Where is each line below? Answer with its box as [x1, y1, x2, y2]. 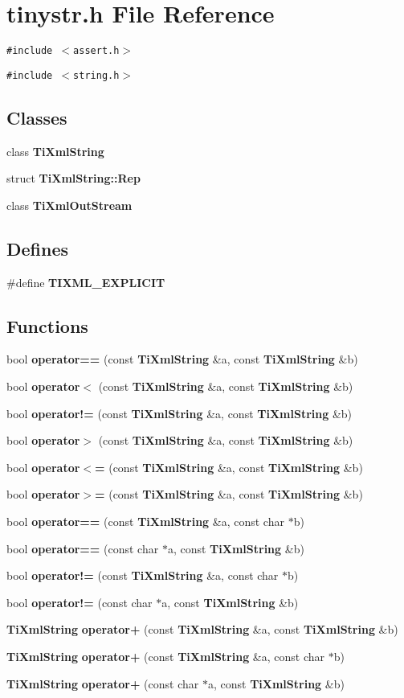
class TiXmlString [6, 142, 104, 159]
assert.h [73, 45, 120, 57]
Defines [6, 236, 69, 261]
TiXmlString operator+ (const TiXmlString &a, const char [6, 647, 325, 664]
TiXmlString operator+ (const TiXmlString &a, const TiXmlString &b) [6, 621, 398, 638]
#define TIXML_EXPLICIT [6, 273, 165, 290]
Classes [6, 105, 67, 129]
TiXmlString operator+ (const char [6, 675, 199, 692]
